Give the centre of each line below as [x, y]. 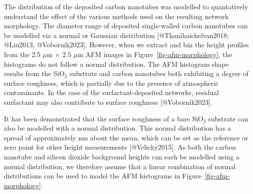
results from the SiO [34, 73]
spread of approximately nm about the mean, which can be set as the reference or [126, 137]
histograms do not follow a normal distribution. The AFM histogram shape [117, 64]
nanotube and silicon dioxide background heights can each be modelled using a [122, 156]
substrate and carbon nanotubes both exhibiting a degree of [159, 73]
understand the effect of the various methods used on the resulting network [116, 16]
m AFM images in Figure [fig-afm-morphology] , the [155, 54]
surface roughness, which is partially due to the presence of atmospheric [111, 83]
